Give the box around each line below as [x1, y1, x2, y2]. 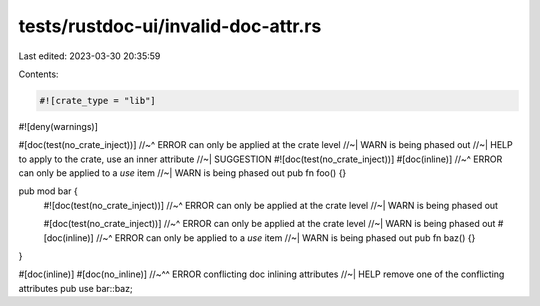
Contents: [18, 68, 59, 80]
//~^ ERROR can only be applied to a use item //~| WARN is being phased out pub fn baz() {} [95, 231, 476, 244]
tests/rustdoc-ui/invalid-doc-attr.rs [18, 15, 322, 37]
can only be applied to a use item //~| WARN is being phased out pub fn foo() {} [18, 167, 347, 179]
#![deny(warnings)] [18, 120, 99, 132]
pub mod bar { [18, 185, 79, 197]
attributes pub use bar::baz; [18, 282, 134, 294]
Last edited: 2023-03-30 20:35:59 [18, 50, 161, 62]
